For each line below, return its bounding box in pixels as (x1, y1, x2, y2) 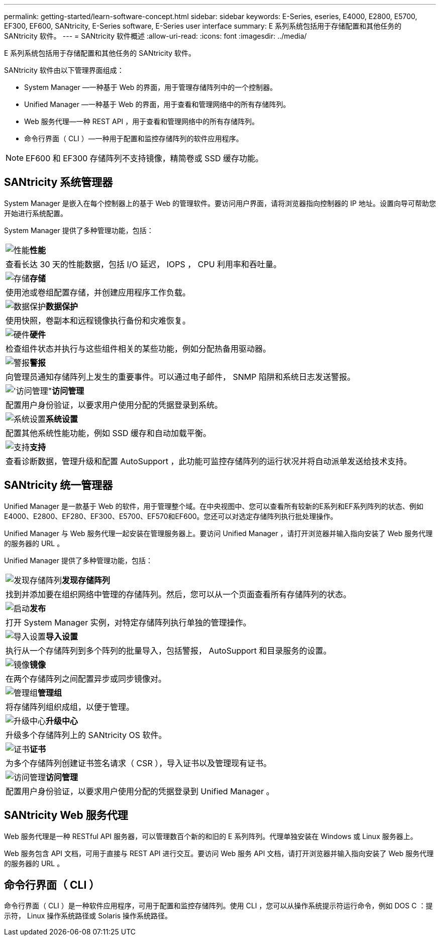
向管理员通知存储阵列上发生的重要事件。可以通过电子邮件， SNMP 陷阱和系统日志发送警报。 (6, 371, 355, 382)
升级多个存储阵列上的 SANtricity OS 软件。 (6, 729, 167, 740)
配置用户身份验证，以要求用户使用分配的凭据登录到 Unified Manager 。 (6, 786, 274, 796)
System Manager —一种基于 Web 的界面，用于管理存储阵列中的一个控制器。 (24, 83, 277, 91)
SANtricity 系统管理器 (4, 176, 113, 189)
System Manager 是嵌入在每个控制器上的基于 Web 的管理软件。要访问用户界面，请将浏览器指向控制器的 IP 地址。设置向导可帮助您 (4, 198, 436, 207)
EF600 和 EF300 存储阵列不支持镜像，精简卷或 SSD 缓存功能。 (26, 153, 263, 163)
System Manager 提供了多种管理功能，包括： (4, 226, 154, 235)
